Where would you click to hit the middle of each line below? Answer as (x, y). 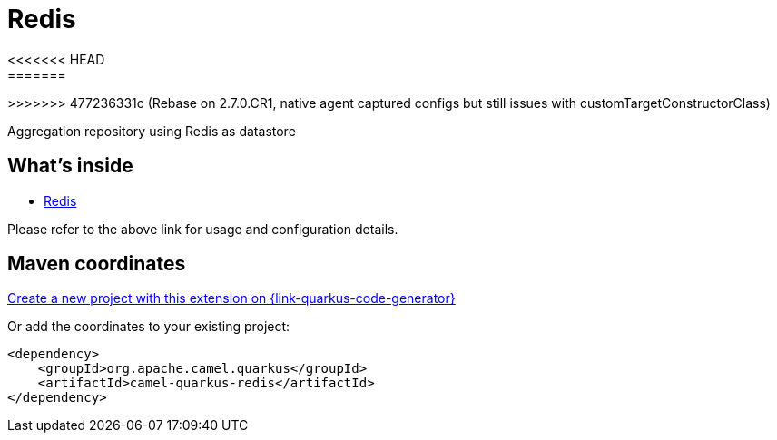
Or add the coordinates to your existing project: (149, 327)
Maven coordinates (97, 264)
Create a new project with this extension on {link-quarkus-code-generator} (231, 298)
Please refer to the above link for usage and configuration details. (203, 229)
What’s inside (70, 166)
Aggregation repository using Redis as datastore (152, 131)
